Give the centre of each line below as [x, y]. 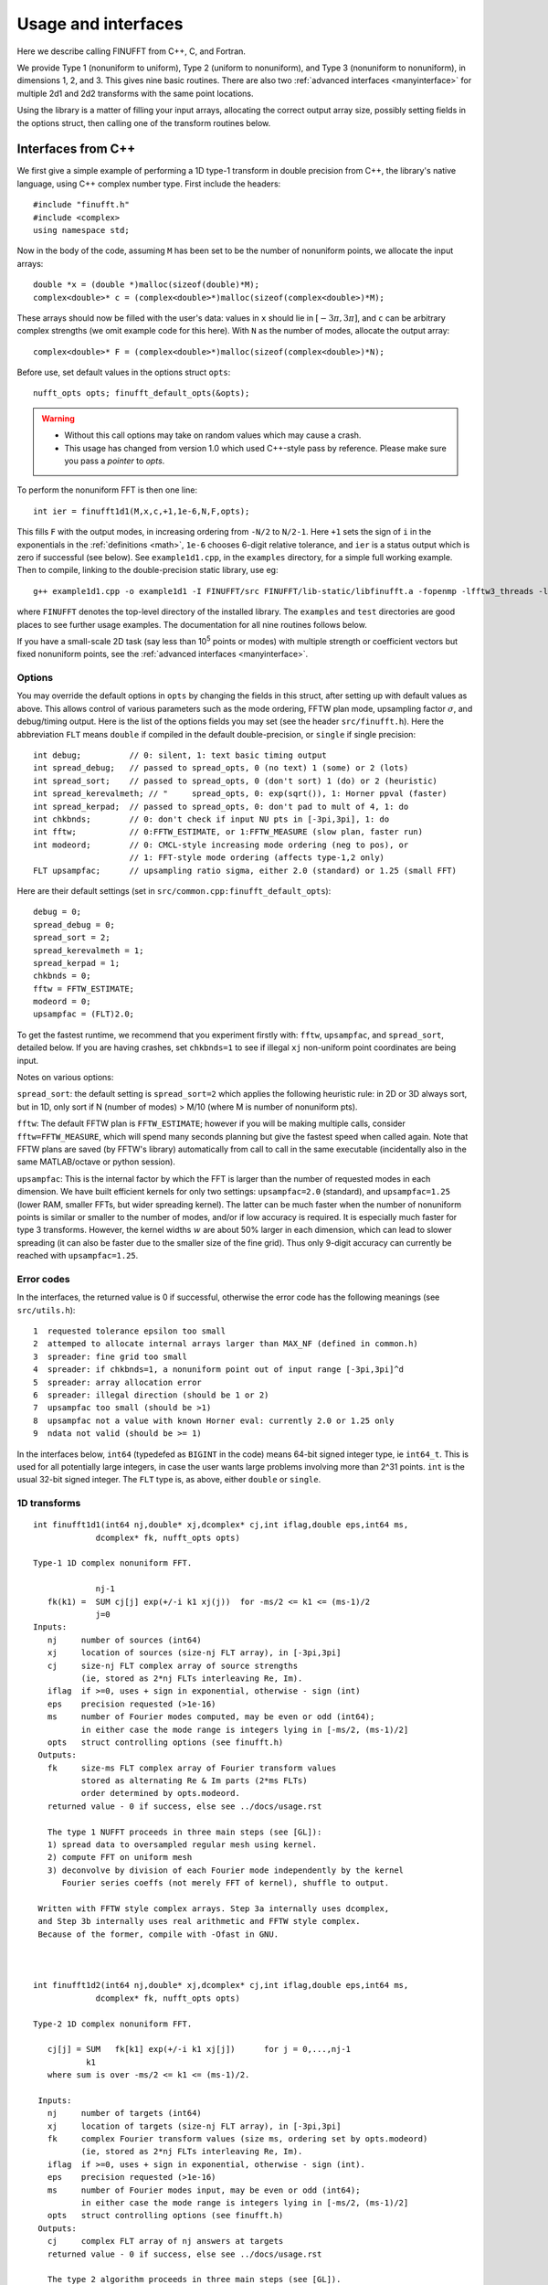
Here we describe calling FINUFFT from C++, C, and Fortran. [132, 51]
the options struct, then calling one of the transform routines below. [144, 122]
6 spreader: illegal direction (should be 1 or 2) [151, 1395]
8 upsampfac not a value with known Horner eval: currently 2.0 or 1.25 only [214, 1420]
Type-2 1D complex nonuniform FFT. [113, 2024]
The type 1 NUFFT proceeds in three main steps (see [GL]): [184, 1832]
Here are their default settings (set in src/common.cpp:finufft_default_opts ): [174, 890]
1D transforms [49, 1504]
